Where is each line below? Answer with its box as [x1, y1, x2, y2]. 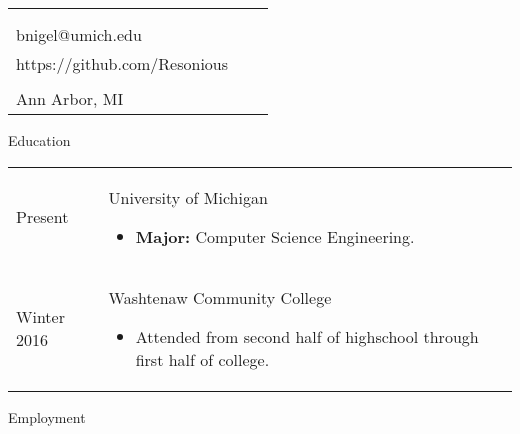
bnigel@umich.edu [16, 23, 142, 46]
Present [16, 205, 69, 229]
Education [8, 130, 71, 150]
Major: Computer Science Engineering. [135, 224, 415, 248]
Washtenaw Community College [108, 285, 332, 309]
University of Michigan [108, 185, 268, 209]
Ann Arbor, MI [16, 87, 124, 110]
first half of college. [135, 347, 270, 371]
